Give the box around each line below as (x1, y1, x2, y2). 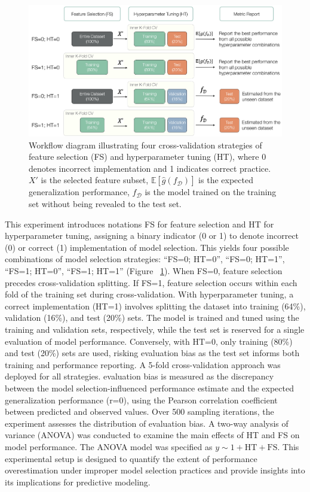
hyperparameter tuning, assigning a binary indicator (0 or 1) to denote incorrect (5, 229, 299, 242)
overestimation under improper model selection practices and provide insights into (5, 464, 305, 476)
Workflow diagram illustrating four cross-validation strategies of (29, 138, 262, 151)
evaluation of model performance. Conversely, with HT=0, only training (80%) (5, 335, 293, 347)
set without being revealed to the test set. (29, 198, 182, 210)
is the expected (198, 174, 253, 186)
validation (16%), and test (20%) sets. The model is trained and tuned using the (5, 311, 299, 324)
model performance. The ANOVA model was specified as (5, 440, 213, 452)
